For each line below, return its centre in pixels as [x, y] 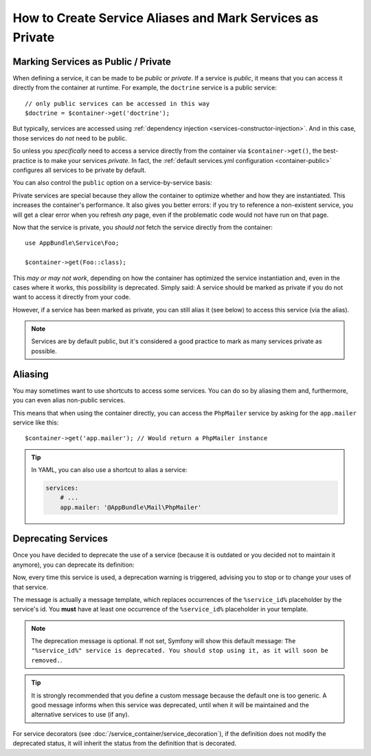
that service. [30, 587]
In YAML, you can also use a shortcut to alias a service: [110, 470]
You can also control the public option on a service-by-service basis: [112, 183]
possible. [44, 351]
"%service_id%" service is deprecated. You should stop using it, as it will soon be [180, 651]
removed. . [47, 660]
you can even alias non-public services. [69, 400]
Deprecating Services [60, 539]
